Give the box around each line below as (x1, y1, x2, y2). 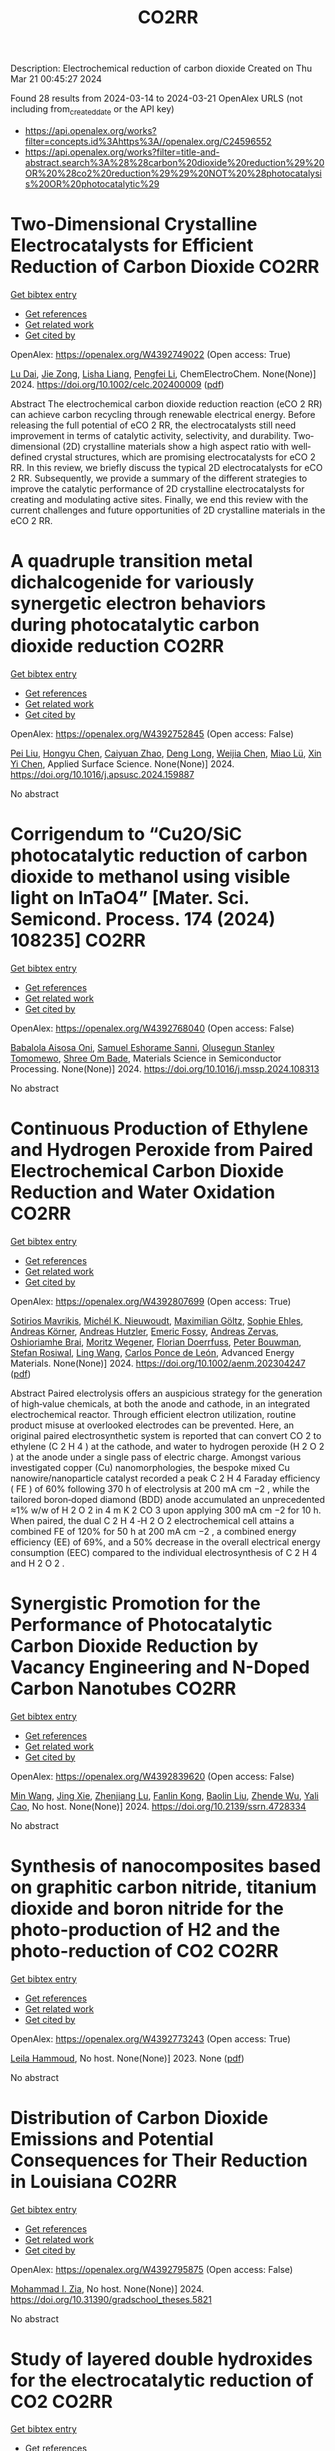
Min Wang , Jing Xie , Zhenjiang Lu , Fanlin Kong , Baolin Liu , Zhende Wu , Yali (10, 1789, 319, 1801)
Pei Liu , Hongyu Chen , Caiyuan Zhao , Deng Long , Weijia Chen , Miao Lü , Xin (10, 747, 322, 759)
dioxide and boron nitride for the (10, 1897, 284, 1920)
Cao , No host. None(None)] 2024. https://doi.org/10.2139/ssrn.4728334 (10, 1800, 307, 1812)
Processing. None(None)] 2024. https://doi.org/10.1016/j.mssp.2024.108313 (10, 1062, 320, 1075)
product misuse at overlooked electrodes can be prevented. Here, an (10, 1419, 295, 1431)
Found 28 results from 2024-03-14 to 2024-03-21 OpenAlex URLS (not (10, 92, 303, 105)
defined (10, 451, 43, 463)
